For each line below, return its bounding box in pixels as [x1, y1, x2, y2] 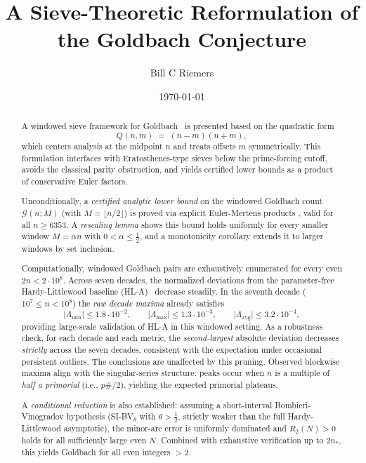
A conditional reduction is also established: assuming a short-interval [21, 398, 273, 410]
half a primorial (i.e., [21, 378, 98, 390]
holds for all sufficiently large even [21, 434, 147, 445]
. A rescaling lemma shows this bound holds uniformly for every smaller [66, 218, 329, 230]
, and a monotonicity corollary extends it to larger [139, 230, 324, 242]
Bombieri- [275, 398, 311, 410]
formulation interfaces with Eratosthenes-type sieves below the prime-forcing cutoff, [21, 152, 327, 163]
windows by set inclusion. [21, 242, 115, 254]
